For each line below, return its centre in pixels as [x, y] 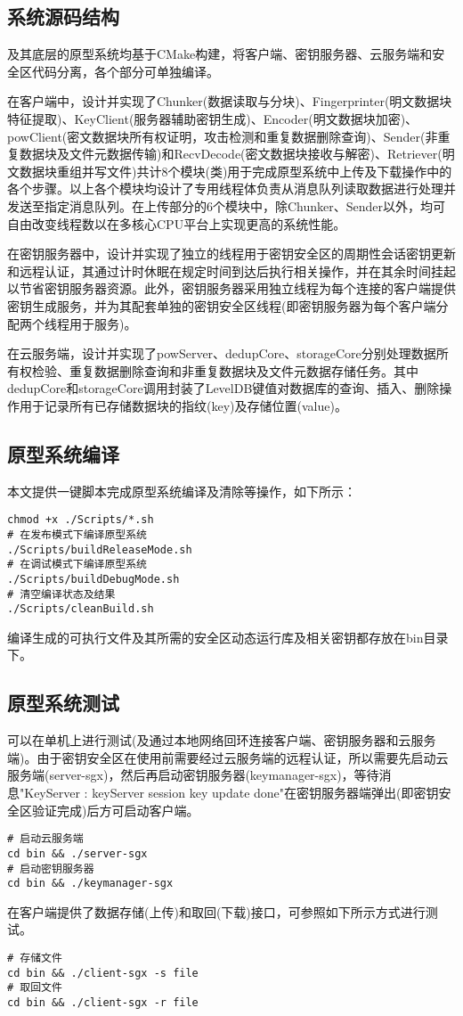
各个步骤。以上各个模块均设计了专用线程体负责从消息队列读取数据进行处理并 [231, 188]
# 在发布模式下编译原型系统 [77, 534]
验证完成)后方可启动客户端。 [115, 810]
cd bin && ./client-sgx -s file [103, 973]
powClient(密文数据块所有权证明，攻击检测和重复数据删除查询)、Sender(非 [223, 136]
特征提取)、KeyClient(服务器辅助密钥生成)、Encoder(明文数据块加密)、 [213, 118]
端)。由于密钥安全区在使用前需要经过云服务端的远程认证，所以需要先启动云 [228, 757]
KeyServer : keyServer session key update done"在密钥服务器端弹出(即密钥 [231, 793]
